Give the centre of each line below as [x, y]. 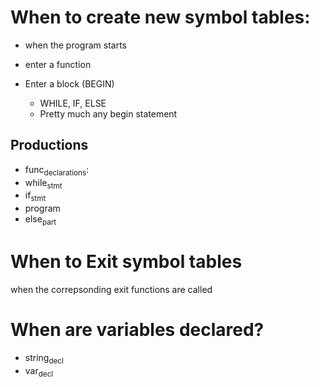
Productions [49, 145]
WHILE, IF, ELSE [73, 103]
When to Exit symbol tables [126, 262]
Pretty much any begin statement [108, 113]
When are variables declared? [137, 330]
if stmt [35, 196]
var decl [39, 371]
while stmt [43, 183]
